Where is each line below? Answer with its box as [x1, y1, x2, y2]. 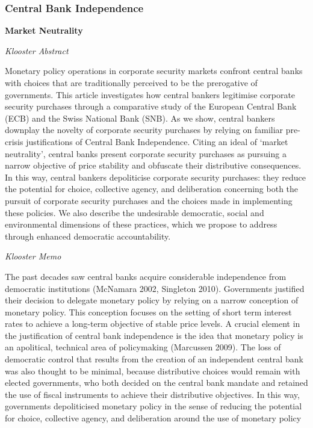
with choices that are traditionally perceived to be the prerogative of [5, 76, 258, 88]
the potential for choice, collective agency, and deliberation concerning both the [5, 182, 299, 195]
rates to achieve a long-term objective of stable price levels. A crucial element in [5, 317, 300, 330]
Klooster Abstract [5, 44, 69, 57]
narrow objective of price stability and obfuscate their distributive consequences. [5, 159, 302, 172]
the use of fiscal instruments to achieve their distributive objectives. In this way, [5, 388, 300, 400]
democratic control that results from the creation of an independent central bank [5, 353, 303, 365]
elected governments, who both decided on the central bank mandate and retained [5, 376, 308, 389]
